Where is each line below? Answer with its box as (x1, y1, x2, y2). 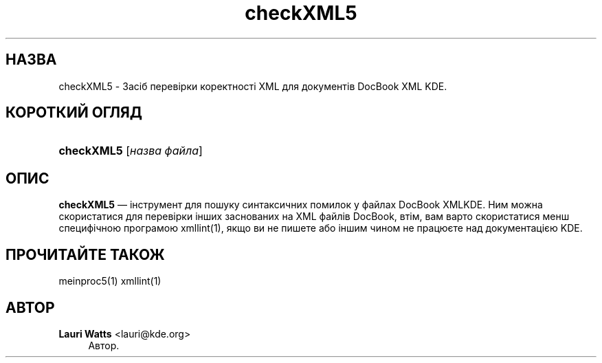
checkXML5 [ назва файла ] (58, 144, 203, 158)
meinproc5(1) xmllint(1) (58, 275, 161, 287)
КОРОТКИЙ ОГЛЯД (5, 104, 142, 122)
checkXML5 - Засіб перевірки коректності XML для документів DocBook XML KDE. (58, 80, 447, 92)
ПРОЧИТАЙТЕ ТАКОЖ (5, 245, 165, 263)
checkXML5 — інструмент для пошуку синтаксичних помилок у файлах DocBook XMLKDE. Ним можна (58, 199, 543, 211)
